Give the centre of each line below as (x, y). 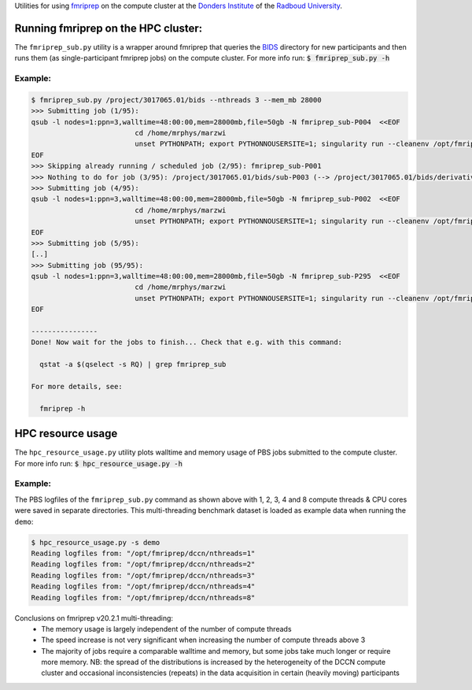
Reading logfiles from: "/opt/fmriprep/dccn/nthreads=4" (143, 586)
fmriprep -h (63, 408)
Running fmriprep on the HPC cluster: (109, 28)
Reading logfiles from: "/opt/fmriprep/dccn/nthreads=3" (143, 575)
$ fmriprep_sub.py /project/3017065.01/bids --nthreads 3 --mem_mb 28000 (176, 100)
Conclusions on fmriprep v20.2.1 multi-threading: (94, 618)
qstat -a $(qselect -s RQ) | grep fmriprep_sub (133, 365)
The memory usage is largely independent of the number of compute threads (166, 629)
